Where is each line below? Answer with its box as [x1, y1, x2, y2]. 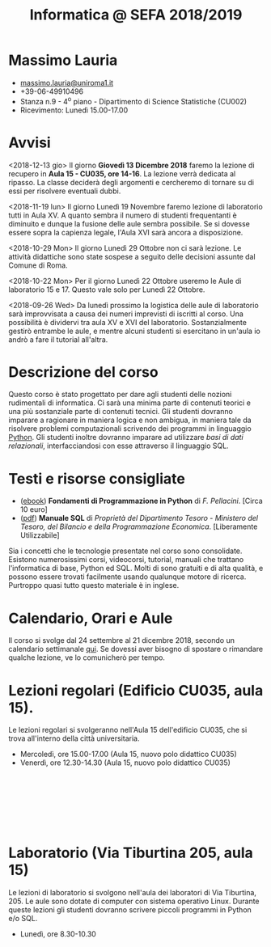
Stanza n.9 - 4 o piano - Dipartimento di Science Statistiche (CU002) [19, 95, 248, 106]
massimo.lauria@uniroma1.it [19, 78, 114, 87]
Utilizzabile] [19, 531, 60, 540]
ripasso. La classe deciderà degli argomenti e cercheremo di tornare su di [8, 177, 255, 187]
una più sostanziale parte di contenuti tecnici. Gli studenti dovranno [8, 407, 233, 416]
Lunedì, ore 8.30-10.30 [19, 929, 97, 939]
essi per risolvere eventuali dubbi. [8, 186, 121, 196]
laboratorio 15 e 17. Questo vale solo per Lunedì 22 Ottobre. [8, 285, 205, 294]
